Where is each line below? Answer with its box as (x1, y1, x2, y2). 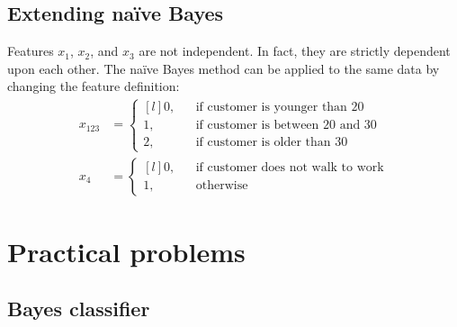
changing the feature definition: (7, 77, 180, 95)
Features (7, 41, 54, 60)
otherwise (195, 179, 248, 193)
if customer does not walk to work (195, 161, 384, 175)
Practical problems (7, 232, 246, 269)
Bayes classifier (7, 295, 150, 322)
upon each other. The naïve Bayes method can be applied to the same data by (7, 59, 440, 77)
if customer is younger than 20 (195, 101, 364, 114)
